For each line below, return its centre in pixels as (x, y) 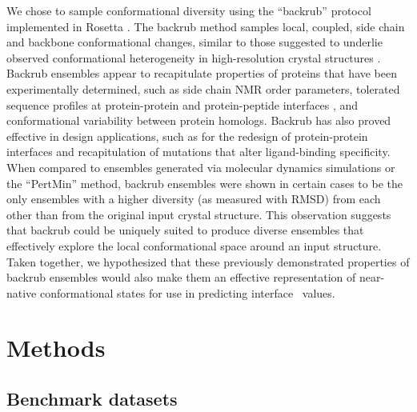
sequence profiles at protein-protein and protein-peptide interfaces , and (182, 104)
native (22, 292)
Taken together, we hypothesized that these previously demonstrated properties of (208, 261)
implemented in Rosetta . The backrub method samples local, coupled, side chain (206, 26)
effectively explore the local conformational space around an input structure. (194, 245)
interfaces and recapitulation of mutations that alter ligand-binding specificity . (198, 152)
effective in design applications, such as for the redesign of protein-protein (187, 136)
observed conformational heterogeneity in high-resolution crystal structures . (194, 57)
